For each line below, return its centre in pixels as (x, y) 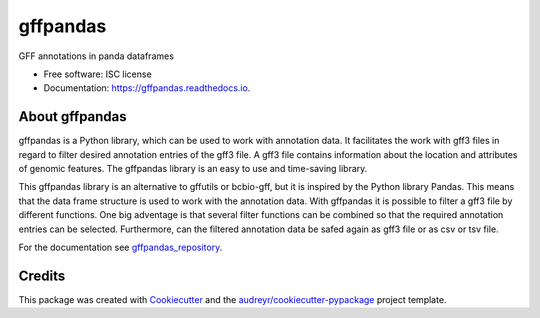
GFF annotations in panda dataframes (96, 56)
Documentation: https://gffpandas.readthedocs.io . (147, 88)
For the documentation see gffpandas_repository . (120, 247)
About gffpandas (72, 116)
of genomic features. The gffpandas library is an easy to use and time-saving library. (193, 169)
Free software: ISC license (97, 74)
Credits (42, 275)
